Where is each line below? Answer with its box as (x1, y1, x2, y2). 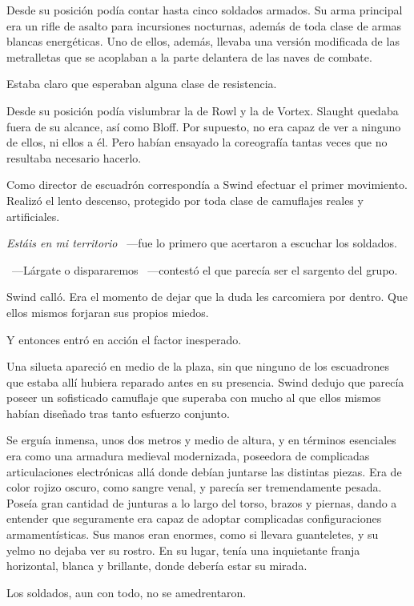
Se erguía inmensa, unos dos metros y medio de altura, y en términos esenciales (6, 431, 396, 448)
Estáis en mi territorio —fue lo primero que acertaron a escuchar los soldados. (6, 235, 397, 251)
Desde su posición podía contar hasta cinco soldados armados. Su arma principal (6, 2, 403, 18)
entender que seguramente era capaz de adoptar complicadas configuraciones (6, 510, 382, 527)
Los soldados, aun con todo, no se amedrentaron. (6, 584, 247, 600)
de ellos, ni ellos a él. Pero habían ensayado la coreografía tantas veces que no (6, 134, 388, 150)
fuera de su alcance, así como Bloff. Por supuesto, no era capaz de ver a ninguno (6, 118, 401, 134)
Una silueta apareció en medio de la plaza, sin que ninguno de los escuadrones (6, 358, 390, 375)
